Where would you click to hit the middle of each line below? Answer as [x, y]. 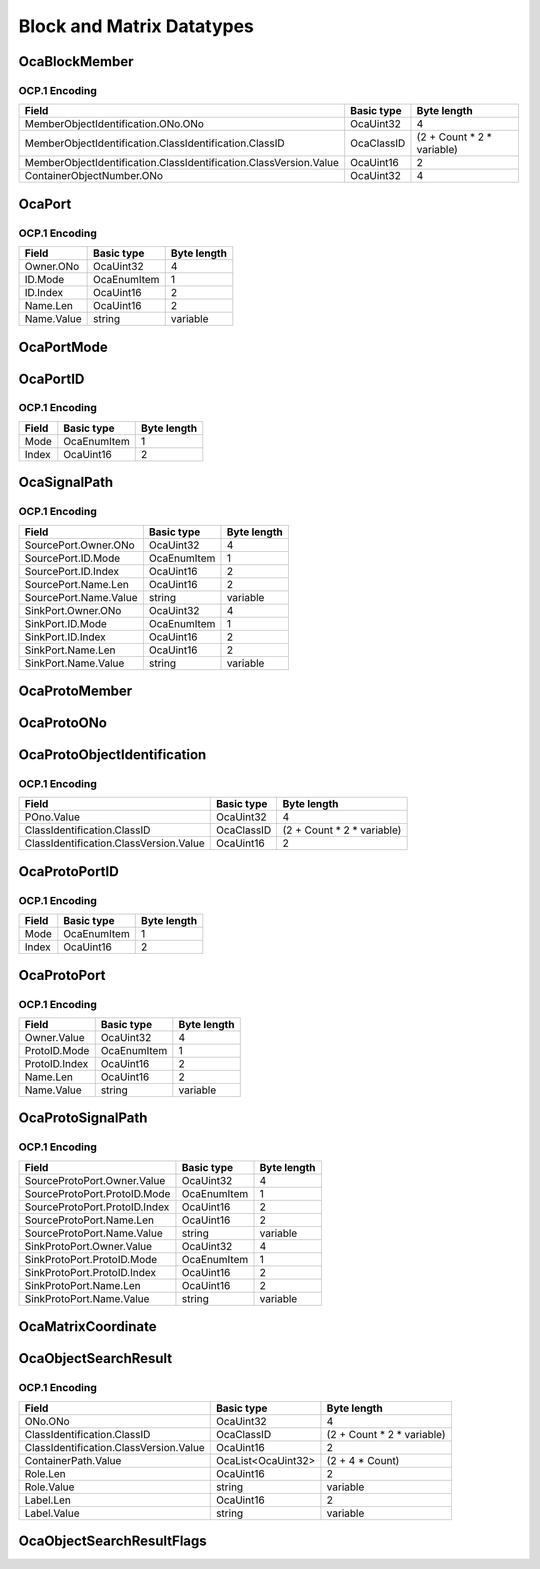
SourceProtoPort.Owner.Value [95, 1180]
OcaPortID [51, 378]
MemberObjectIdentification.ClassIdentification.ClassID [154, 143]
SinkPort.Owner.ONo [73, 610]
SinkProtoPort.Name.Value [87, 1298]
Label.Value [52, 1513]
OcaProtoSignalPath [83, 1118]
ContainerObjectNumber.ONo [94, 176]
